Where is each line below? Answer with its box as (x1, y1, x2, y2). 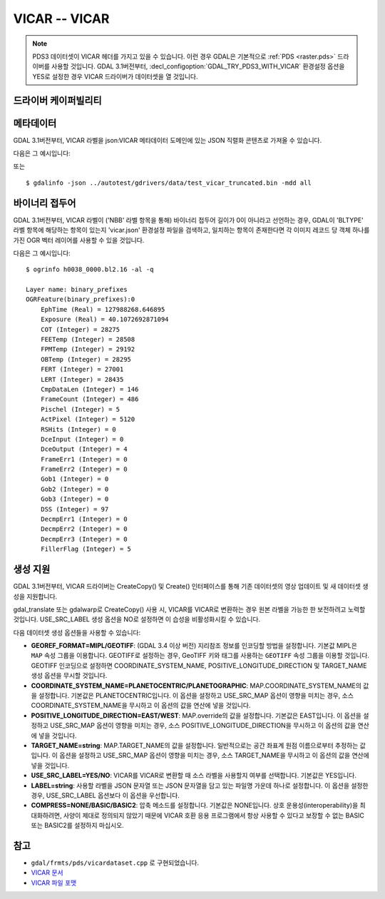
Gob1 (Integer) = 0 (40, 475, 109, 483)
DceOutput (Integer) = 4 (40, 445, 128, 453)
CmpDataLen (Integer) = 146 (40, 385, 139, 393)
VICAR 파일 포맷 (31, 878, 77, 887)
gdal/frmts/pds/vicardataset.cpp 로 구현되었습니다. (31, 858, 200, 867)
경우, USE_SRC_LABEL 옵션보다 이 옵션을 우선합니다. (31, 791, 180, 799)
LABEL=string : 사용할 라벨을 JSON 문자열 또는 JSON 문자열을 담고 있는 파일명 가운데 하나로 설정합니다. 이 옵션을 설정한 (31, 781, 369, 790)
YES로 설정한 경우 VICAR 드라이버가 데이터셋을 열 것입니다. (32, 72, 199, 81)
